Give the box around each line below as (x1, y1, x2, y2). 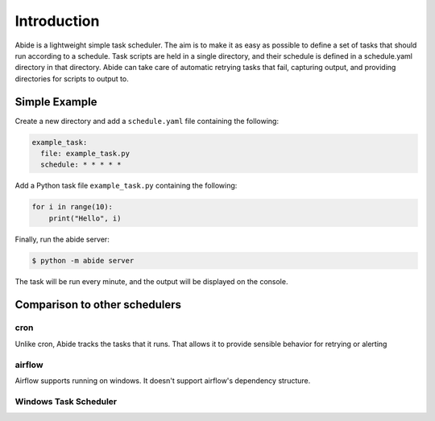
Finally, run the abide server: (14, 234, 110, 244)
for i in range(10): (31, 202, 113, 212)
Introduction (14, 12, 100, 30)
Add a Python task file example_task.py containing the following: (14, 181, 238, 191)
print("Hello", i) (48, 213, 122, 223)
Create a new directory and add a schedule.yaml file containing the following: (14, 116, 280, 126)
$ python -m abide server (31, 256, 135, 265)
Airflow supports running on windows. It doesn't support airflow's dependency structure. (14, 376, 311, 386)
